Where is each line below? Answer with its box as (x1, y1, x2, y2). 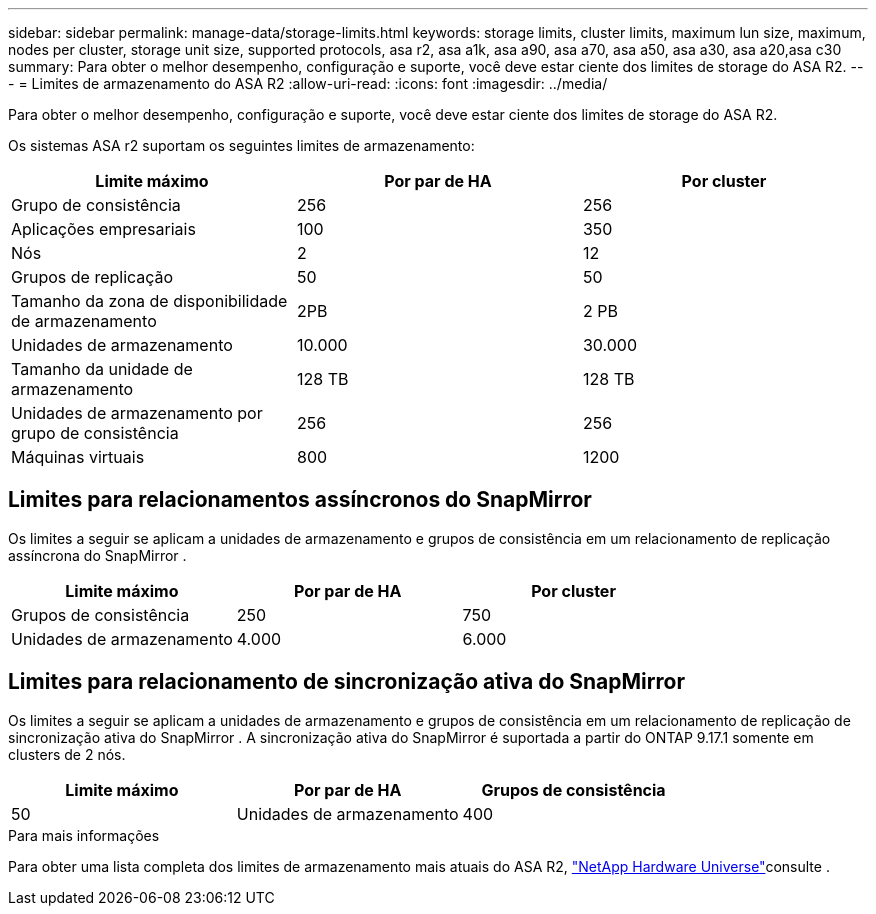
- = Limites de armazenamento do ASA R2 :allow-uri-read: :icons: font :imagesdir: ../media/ (8, 75, 608, 92)
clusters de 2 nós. (8, 745, 126, 763)
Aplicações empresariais (11, 219, 196, 239)
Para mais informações (8, 826, 160, 844)
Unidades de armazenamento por (11, 403, 263, 423)
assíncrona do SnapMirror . (8, 546, 187, 564)
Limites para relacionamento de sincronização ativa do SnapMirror (8, 669, 685, 695)
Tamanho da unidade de (11, 359, 193, 379)
